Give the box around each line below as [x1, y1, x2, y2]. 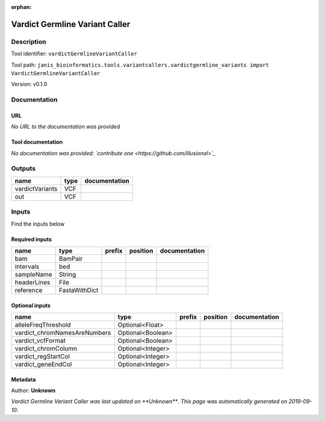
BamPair [59, 254, 83, 263]
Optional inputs [11, 301, 51, 309]
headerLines [14, 278, 51, 286]
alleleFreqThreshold [14, 321, 72, 329]
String [59, 270, 76, 278]
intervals [14, 262, 39, 271]
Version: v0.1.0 [11, 81, 48, 88]
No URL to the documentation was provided [11, 123, 120, 131]
